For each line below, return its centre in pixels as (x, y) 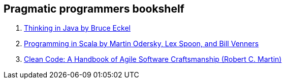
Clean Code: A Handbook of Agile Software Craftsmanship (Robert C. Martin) (153, 59)
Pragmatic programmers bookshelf (94, 9)
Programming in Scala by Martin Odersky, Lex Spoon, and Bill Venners (141, 44)
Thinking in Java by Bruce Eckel (77, 28)
